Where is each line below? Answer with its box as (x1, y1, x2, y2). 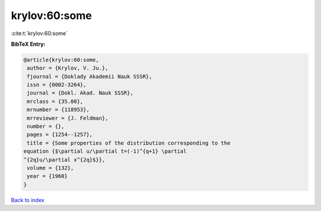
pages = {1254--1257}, (27, 131, 93, 138)
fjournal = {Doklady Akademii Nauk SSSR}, (27, 73, 153, 80)
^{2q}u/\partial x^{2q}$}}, (23, 156, 105, 163)
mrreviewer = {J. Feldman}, (27, 115, 109, 121)
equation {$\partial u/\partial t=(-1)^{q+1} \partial (23, 148, 187, 155)
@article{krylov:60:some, (23, 56, 99, 63)
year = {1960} (27, 173, 68, 179)
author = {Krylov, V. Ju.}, (27, 65, 109, 71)
